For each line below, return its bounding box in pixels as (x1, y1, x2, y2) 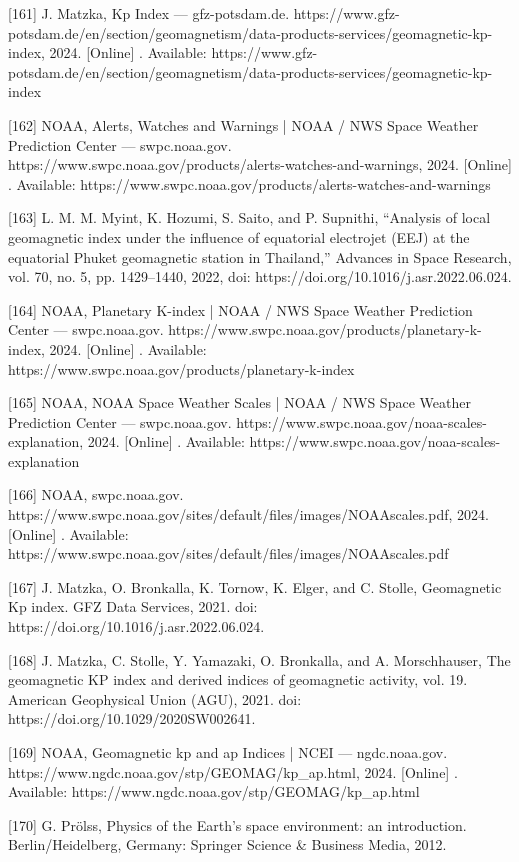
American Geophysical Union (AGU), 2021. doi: (8, 688, 302, 709)
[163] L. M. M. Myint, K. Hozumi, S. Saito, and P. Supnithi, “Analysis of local (8, 207, 491, 228)
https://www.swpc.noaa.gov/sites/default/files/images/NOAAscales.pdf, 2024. (8, 504, 489, 525)
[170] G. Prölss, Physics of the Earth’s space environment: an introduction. (8, 814, 467, 835)
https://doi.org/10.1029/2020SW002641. (8, 708, 256, 729)
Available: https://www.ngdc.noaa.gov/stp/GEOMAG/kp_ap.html (8, 781, 420, 802)
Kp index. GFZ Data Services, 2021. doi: (8, 596, 258, 617)
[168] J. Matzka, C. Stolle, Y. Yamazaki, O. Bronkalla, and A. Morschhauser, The (8, 649, 511, 670)
